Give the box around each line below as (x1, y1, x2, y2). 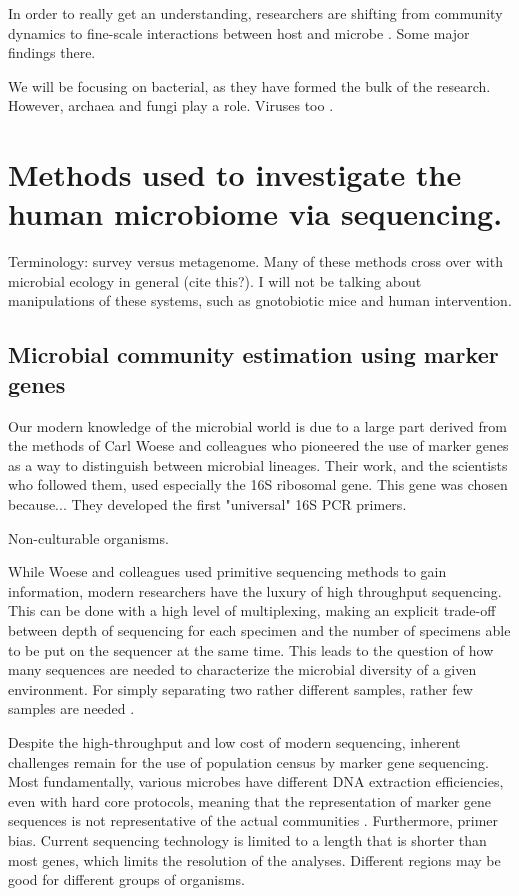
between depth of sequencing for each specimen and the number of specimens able (8, 620, 511, 640)
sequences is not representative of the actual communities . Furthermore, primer (8, 810, 499, 831)
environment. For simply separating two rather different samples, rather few (8, 678, 473, 699)
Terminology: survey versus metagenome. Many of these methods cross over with (8, 251, 503, 272)
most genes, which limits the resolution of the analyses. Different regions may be (8, 849, 501, 870)
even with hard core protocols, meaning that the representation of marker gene (8, 790, 492, 811)
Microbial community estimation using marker (8, 339, 499, 370)
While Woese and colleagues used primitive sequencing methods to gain (8, 561, 447, 582)
